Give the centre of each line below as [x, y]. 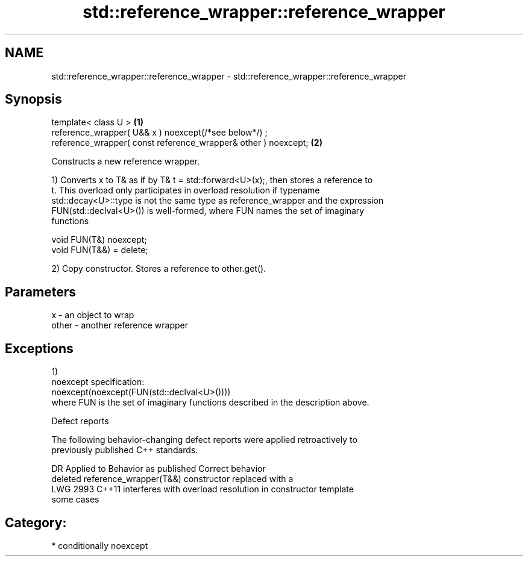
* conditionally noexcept [100, 545]
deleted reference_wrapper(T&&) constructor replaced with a [172, 479]
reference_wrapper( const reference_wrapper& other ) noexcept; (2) [187, 143]
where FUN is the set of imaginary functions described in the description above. [210, 403]
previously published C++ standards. [125, 450]
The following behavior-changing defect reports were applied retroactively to [204, 440]
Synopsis [33, 99]
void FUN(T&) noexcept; [99, 240]
